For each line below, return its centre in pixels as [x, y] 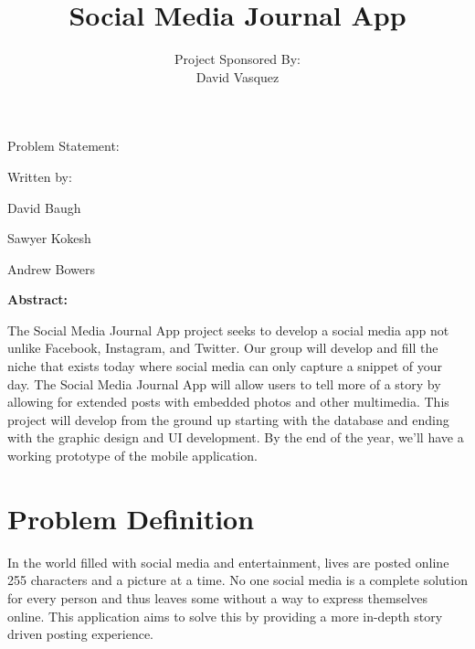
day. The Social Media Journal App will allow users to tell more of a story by [224, 383]
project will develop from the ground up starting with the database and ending [228, 419]
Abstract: [38, 299]
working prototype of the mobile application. [132, 456]
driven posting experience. [81, 634]
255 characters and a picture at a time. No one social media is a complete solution [237, 580]
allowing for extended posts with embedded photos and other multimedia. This [228, 402]
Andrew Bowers [51, 268]
